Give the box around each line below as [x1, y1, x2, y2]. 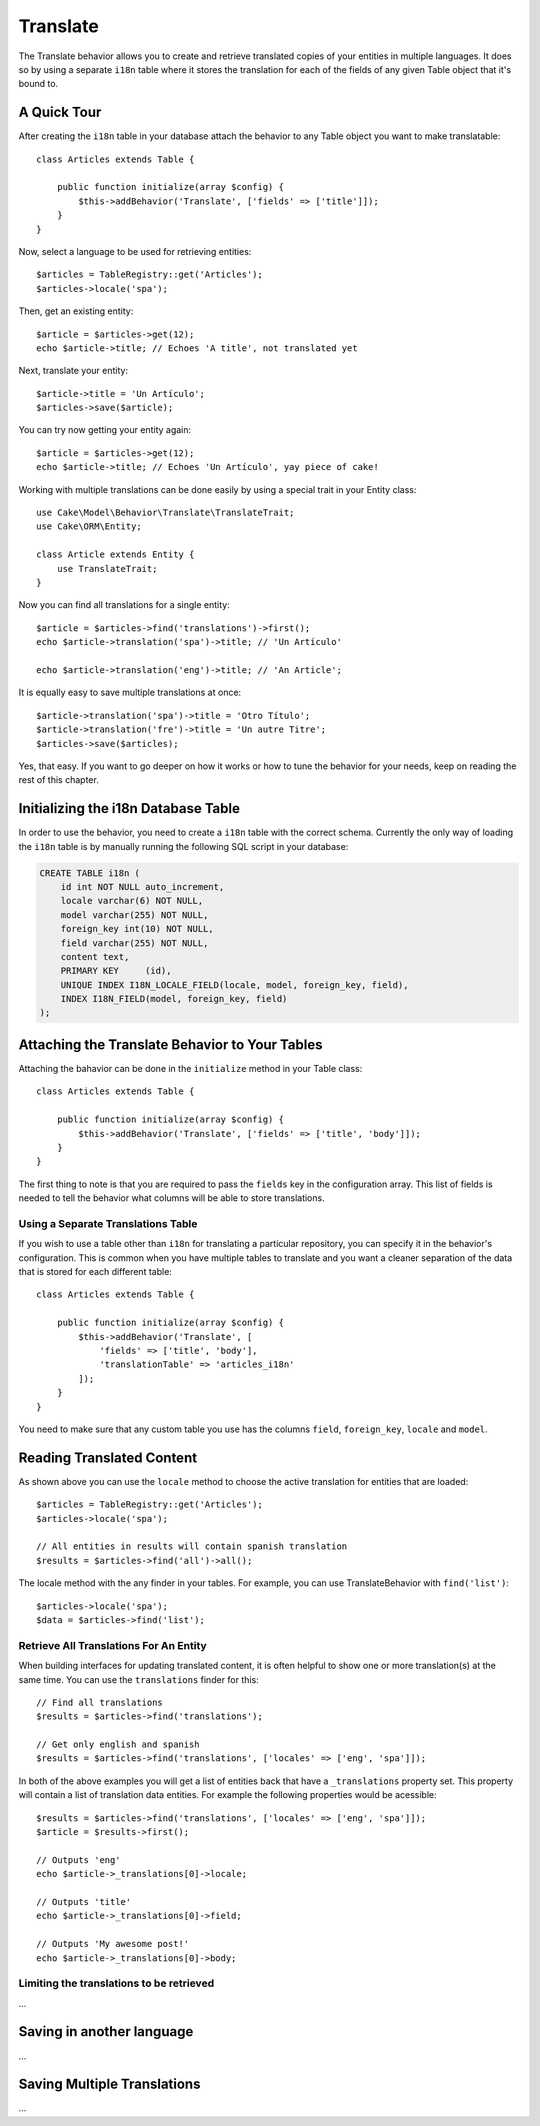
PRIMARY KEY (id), [60, 965, 172, 977]
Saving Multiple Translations [18, 2076, 201, 2093]
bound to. [18, 78, 59, 90]
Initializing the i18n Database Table [18, 800, 240, 817]
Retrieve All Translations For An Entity [18, 1638, 207, 1652]
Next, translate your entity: [18, 365, 129, 377]
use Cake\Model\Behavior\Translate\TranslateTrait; [36, 507, 295, 519]
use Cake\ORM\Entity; [36, 521, 142, 532]
